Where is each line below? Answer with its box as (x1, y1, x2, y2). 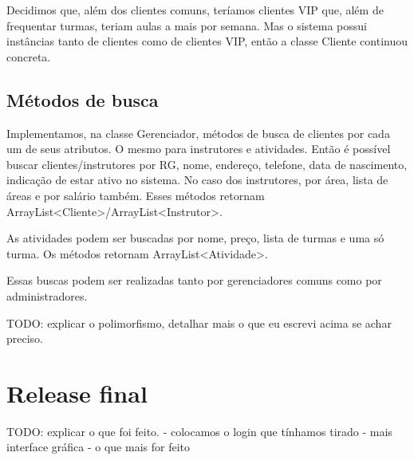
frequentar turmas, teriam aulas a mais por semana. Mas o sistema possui (6, 17, 367, 33)
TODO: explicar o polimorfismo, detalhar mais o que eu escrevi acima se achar (6, 314, 392, 331)
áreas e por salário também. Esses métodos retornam (6, 187, 265, 203)
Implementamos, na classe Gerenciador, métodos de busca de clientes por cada (6, 124, 390, 141)
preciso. (6, 330, 44, 347)
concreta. (6, 48, 51, 65)
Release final (6, 376, 148, 409)
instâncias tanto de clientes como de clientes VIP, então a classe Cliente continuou (6, 33, 408, 49)
